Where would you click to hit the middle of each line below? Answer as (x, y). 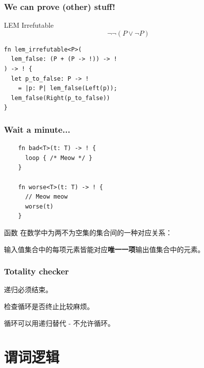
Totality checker (37, 271)
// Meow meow (46, 197)
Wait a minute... (37, 129)
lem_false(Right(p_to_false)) (61, 98)
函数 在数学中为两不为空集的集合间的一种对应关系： (88, 232)
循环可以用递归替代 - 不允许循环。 (59, 323)
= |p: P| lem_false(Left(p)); (68, 88)
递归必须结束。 (28, 289)
